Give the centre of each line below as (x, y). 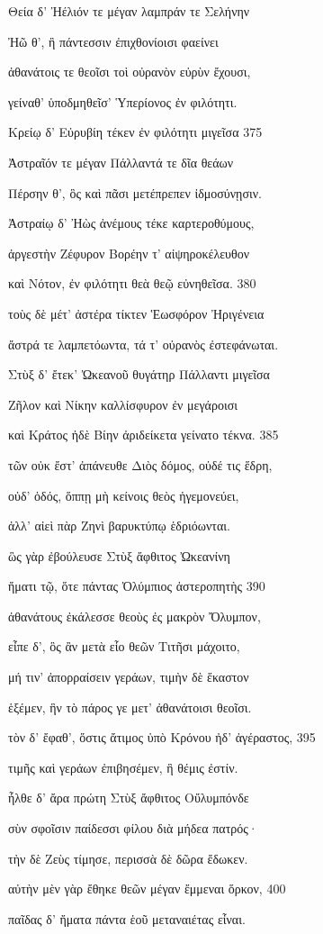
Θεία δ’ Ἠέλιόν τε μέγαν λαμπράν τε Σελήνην (129, 11)
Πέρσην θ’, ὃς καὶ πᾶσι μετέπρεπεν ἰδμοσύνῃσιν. (135, 192)
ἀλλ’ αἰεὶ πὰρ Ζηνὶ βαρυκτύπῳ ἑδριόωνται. (119, 526)
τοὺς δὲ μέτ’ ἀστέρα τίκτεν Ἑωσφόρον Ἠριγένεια (136, 313)
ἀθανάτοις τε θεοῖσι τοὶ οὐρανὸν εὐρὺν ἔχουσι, (130, 72)
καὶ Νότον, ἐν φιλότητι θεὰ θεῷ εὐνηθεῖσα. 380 (132, 283)
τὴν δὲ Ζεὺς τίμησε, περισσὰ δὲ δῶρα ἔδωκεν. (128, 858)
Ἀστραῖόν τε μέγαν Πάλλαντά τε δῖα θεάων (121, 162)
